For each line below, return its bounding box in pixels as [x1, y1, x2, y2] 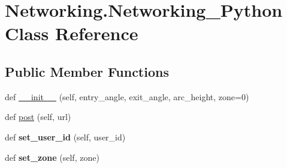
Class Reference [5, 21, 138, 46]
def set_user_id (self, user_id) [5, 130, 126, 143]
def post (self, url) [5, 110, 71, 123]
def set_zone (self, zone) [5, 151, 99, 163]
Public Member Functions [5, 62, 169, 80]
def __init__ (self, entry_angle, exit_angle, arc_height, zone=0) [5, 90, 249, 103]
